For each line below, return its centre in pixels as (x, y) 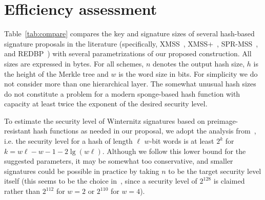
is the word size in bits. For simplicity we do (188, 73)
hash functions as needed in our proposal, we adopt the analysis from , (145, 131)
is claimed (229, 181)
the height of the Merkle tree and (56, 73)
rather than (22, 191)
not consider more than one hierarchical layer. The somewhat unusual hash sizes (130, 84)
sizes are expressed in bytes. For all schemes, (74, 63)
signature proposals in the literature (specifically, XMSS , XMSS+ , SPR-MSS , (131, 43)
